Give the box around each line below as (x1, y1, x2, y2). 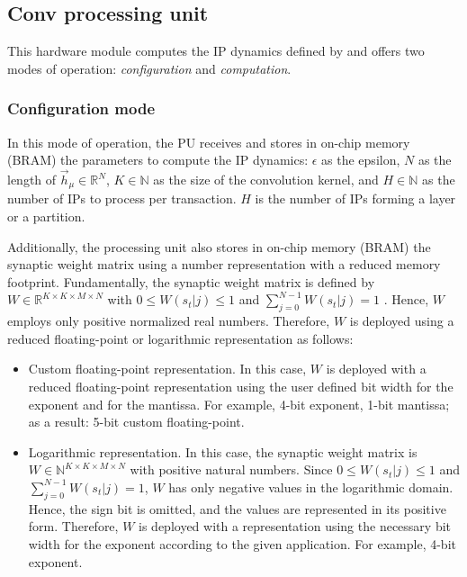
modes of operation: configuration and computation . (7, 59, 292, 77)
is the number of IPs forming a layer (255, 189, 456, 208)
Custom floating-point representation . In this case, (28, 359, 307, 378)
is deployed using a (349, 311, 454, 330)
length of (7, 170, 57, 189)
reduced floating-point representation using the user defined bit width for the (28, 377, 454, 396)
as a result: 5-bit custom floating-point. (28, 412, 245, 431)
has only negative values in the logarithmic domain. (168, 477, 454, 496)
